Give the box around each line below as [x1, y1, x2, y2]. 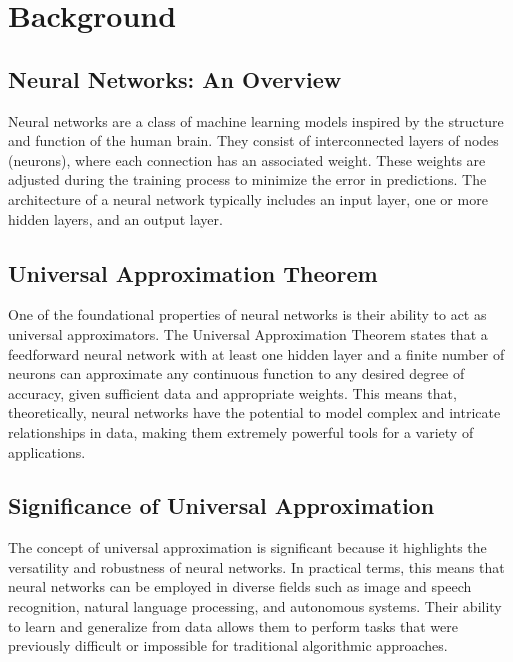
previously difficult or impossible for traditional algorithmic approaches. [8, 635, 448, 656]
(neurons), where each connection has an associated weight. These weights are [8, 149, 486, 170]
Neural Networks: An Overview [8, 63, 342, 94]
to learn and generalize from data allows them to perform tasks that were [8, 615, 458, 636]
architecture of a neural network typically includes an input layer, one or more [8, 188, 488, 209]
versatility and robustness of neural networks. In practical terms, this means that [8, 556, 505, 577]
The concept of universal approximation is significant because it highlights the [8, 537, 487, 558]
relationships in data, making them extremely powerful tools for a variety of [8, 421, 474, 442]
